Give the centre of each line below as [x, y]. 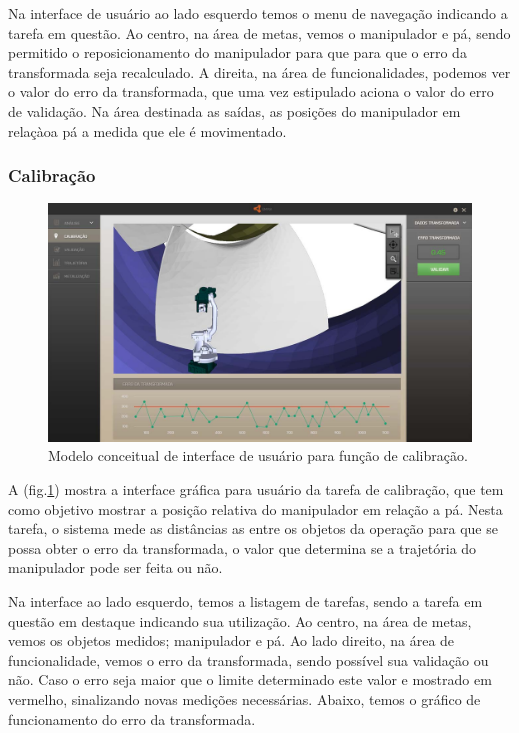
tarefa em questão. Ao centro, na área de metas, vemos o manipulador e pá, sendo [259, 32]
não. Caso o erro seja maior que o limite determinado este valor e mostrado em [250, 679]
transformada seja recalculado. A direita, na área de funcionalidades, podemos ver [259, 71]
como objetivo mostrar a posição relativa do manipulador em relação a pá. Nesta [255, 508]
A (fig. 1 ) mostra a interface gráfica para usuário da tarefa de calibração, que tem [256, 489]
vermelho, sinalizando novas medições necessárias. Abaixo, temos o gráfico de [244, 699]
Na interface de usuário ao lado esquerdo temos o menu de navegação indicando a [258, 13]
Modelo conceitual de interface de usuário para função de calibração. [258, 455]
